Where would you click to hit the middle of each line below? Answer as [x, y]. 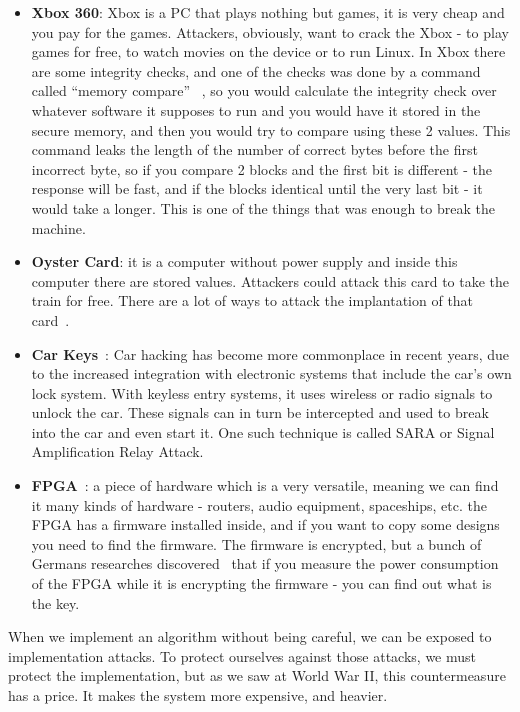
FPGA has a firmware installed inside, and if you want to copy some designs [265, 524]
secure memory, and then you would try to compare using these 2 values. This [271, 129]
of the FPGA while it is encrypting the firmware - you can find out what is [261, 583]
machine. [58, 227]
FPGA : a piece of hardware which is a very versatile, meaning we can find [265, 485]
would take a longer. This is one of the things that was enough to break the [263, 207]
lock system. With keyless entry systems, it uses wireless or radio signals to [262, 392]
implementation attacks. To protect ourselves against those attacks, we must [242, 655]
